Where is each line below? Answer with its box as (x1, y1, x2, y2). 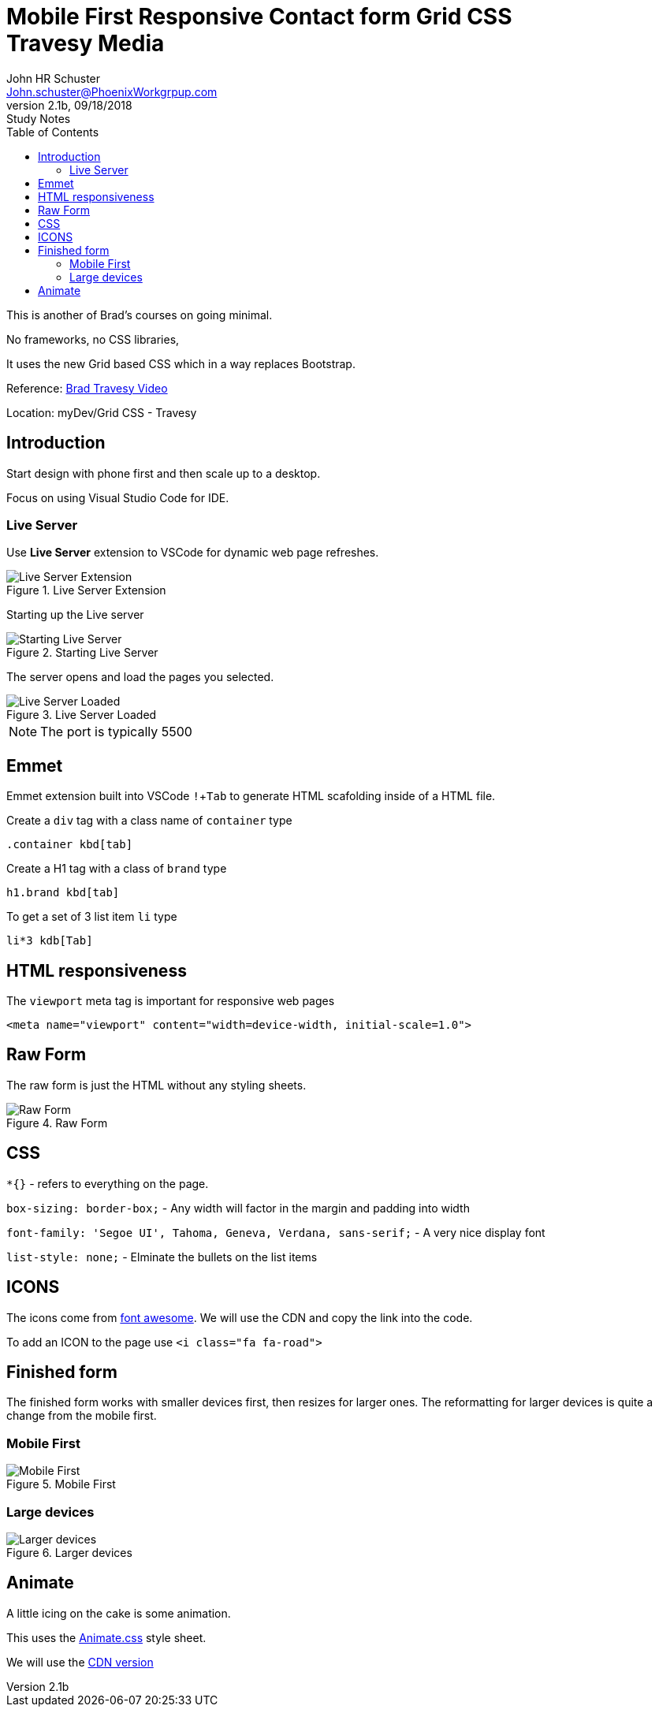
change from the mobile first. (6, 1409, 157, 1423)
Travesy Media (6, 30, 165, 57)
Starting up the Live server (6, 608, 144, 622)
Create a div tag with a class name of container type (6, 814, 292, 828)
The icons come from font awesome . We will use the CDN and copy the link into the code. (6, 1310, 473, 1324)
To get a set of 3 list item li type (6, 910, 177, 924)
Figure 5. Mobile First (6, 1477, 116, 1491)
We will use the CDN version (6, 1655, 154, 1669)
